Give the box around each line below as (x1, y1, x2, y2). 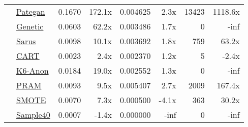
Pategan (16, 6, 45, 17)
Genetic (16, 20, 44, 32)
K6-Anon (16, 65, 49, 76)
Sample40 (16, 109, 50, 120)
